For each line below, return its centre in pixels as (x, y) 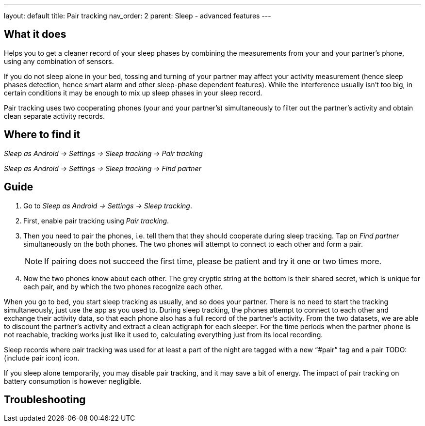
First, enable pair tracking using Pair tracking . (96, 221)
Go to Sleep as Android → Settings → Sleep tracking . (108, 205)
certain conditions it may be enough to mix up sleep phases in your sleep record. (133, 93)
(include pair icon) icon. (42, 358)
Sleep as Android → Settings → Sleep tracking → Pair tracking (103, 153)
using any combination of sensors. (59, 61)
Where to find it (42, 135)
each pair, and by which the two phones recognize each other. (123, 286)
